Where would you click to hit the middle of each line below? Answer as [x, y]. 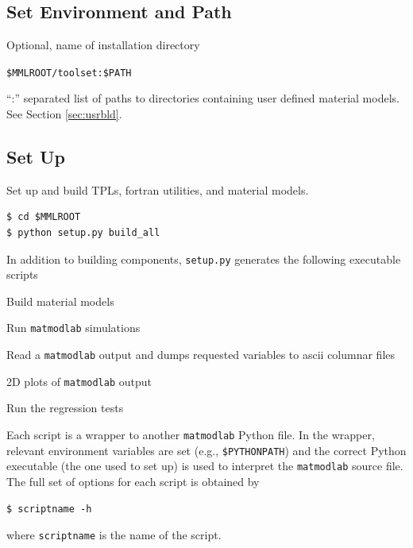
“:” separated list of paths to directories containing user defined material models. [203, 98]
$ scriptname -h [49, 509]
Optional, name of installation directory [103, 45]
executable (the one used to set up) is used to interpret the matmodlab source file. [205, 466]
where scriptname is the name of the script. [114, 535]
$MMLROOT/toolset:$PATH [69, 73]
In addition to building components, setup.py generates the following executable [204, 259]
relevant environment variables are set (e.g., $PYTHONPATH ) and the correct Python [206, 450]
